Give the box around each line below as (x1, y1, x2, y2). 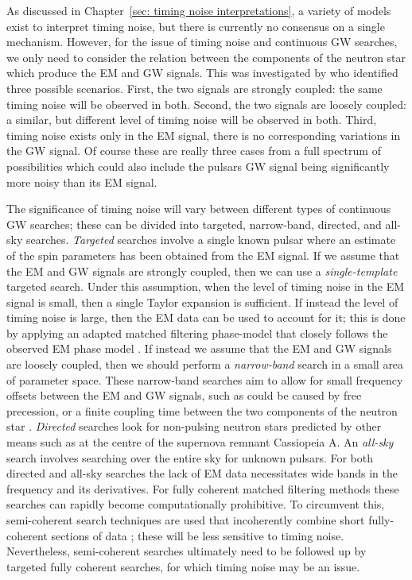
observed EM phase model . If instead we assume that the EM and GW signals (6, 340, 392, 357)
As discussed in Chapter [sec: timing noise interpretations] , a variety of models (6, 2, 391, 18)
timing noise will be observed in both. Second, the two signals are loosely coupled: (6, 95, 406, 112)
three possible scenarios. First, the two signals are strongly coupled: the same (6, 79, 383, 96)
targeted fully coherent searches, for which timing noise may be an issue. (6, 558, 360, 574)
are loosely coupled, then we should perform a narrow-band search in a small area (6, 356, 404, 373)
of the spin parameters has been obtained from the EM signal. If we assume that (6, 246, 400, 263)
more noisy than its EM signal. (6, 173, 157, 190)
